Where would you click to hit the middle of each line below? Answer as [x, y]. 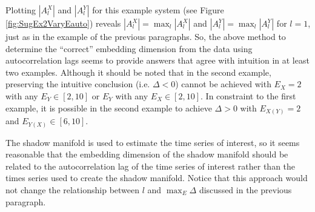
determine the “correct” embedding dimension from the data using [129, 48]
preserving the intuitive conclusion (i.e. [78, 84]
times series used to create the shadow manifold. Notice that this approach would [157, 178]
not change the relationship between [73, 189]
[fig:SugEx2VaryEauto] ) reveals [63, 23]
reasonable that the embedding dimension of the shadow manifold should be [147, 154]
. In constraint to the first [248, 95]
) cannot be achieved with [223, 84]
